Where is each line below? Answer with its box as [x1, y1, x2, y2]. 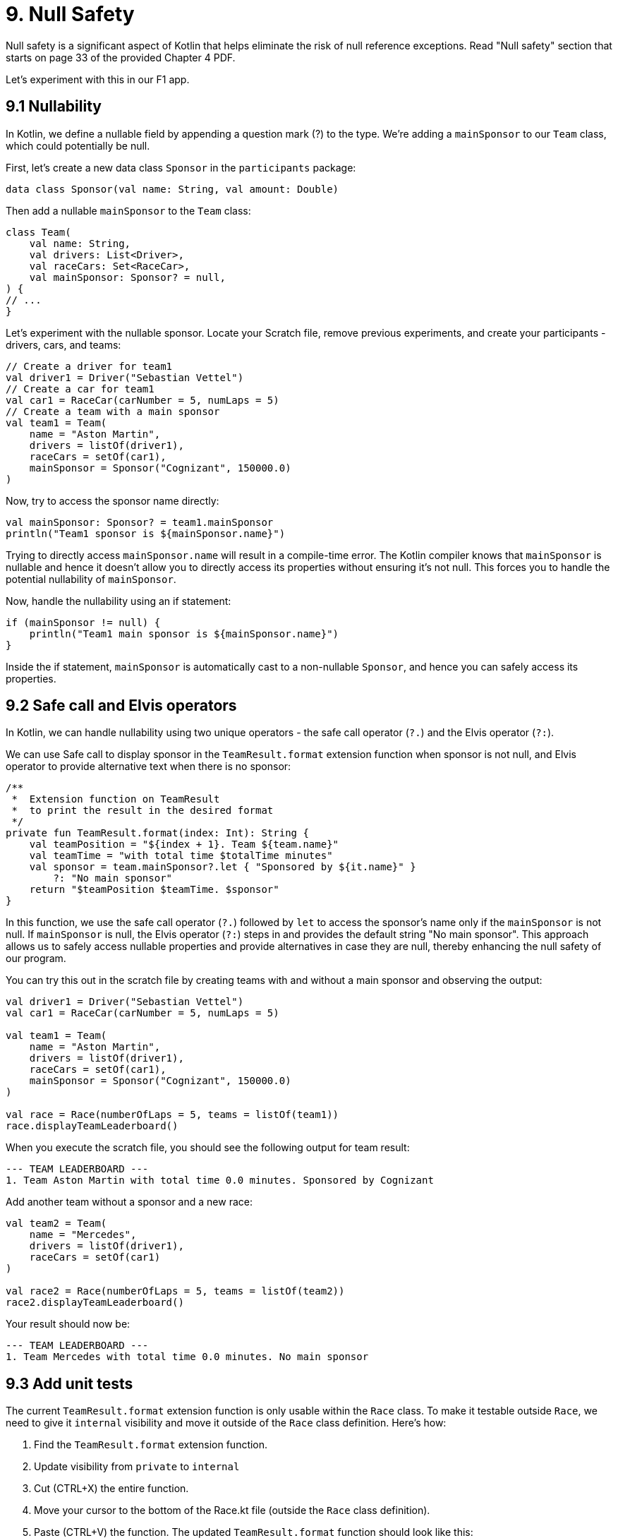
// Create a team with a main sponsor [6, 405, 220, 417]
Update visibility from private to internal [34, 1460, 240, 1473]
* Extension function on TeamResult [11, 793, 220, 805]
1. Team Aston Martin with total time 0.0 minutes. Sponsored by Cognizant [6, 1174, 434, 1186]
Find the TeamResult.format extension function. [34, 1438, 268, 1451]
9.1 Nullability [6, 97, 102, 116]
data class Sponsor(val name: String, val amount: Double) [6, 183, 339, 195]
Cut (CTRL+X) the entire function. [34, 1482, 189, 1495]
